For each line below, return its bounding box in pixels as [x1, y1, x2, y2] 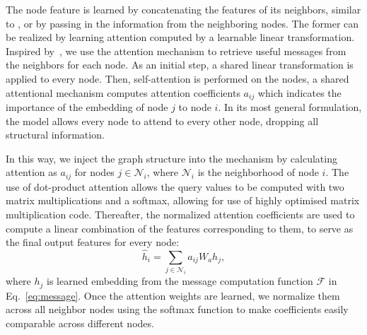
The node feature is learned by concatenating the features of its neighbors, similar [6, 2, 361, 16]
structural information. [6, 127, 105, 142]
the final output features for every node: [6, 235, 180, 249]
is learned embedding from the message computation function [47, 274, 313, 288]
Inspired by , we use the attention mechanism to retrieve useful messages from [6, 43, 346, 58]
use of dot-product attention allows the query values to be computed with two [6, 179, 344, 194]
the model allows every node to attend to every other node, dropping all [6, 113, 319, 128]
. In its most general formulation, [218, 100, 362, 114]
